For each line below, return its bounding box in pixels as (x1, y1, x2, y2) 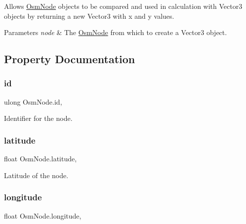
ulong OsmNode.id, (4, 96, 62, 107)
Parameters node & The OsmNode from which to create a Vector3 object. (4, 27, 227, 37)
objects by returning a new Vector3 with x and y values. (4, 10, 174, 21)
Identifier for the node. (4, 113, 73, 123)
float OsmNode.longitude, (4, 210, 82, 221)
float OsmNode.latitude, (4, 153, 77, 164)
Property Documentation (4, 51, 135, 67)
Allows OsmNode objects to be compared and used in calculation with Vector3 (4, 1, 243, 11)
